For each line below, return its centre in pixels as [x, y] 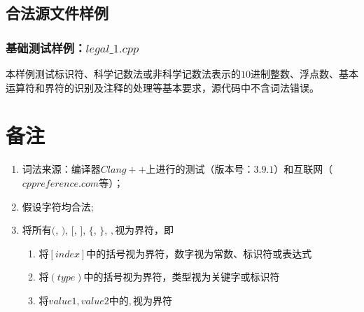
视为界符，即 [145, 230]
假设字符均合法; [58, 206]
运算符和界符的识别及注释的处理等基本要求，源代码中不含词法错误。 [162, 87]
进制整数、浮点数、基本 [304, 73]
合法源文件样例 [57, 13]
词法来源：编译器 [61, 169]
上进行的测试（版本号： [200, 169]
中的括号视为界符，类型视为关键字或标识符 [182, 277]
